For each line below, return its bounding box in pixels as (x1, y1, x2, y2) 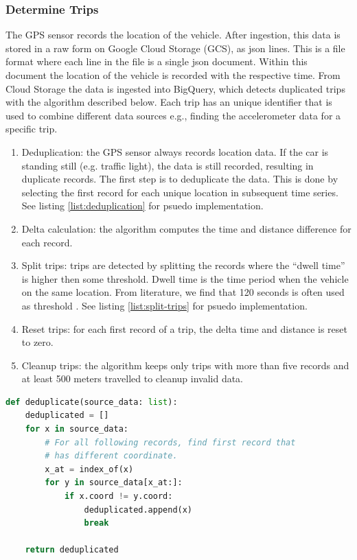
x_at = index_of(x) (45, 464, 134, 474)
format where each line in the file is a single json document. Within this (5, 54, 308, 69)
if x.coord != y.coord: (64, 491, 173, 502)
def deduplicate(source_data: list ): (5, 397, 178, 407)
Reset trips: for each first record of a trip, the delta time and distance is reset (21, 321, 347, 336)
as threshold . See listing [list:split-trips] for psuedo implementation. (21, 298, 308, 312)
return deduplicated (25, 545, 119, 555)
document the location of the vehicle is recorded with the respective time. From (5, 68, 341, 82)
